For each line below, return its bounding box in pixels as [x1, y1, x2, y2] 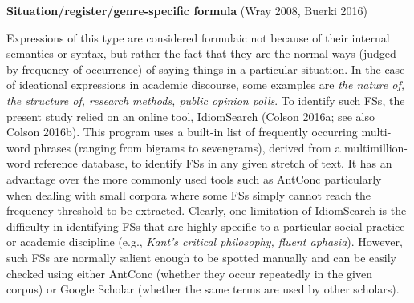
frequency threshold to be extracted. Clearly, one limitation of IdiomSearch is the [6, 202, 407, 219]
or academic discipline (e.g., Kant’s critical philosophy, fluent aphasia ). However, [6, 233, 403, 250]
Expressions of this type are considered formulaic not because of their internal [6, 29, 390, 46]
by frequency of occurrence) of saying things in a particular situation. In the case [6, 60, 405, 77]
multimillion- [344, 139, 408, 156]
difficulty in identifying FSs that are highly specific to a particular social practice [6, 217, 405, 234]
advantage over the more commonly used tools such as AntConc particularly [6, 170, 382, 187]
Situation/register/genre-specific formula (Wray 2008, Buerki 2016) [6, 2, 368, 18]
